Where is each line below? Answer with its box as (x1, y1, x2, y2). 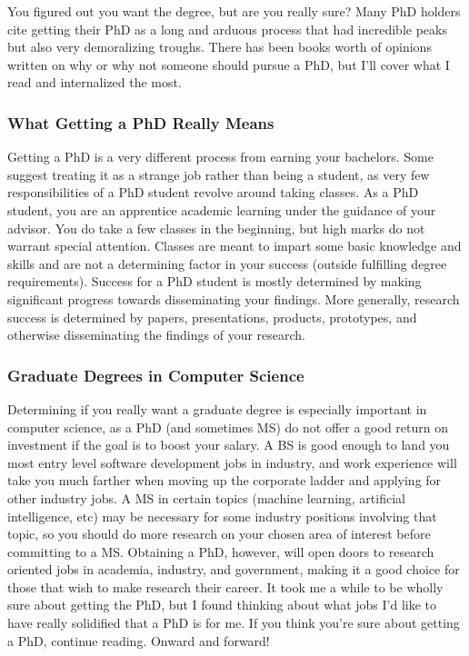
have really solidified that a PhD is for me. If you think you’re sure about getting (7, 613, 460, 632)
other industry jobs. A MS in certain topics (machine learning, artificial (7, 488, 405, 507)
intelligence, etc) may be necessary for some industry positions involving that (7, 506, 437, 525)
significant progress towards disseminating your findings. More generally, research (7, 289, 460, 308)
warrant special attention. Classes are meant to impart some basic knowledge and (7, 236, 462, 255)
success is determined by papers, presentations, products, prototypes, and (7, 307, 417, 326)
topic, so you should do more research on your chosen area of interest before (7, 524, 431, 543)
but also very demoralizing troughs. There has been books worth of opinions (7, 37, 432, 56)
